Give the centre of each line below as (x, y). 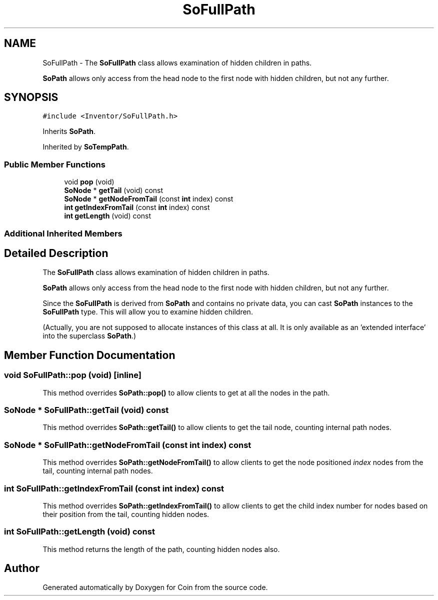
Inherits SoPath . (69, 131)
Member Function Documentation (90, 355)
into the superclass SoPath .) (89, 336)
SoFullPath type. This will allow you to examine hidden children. (148, 312)
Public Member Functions (55, 164)
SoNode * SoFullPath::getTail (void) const (86, 410)
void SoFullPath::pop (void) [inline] (73, 375)
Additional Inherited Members (63, 233)
